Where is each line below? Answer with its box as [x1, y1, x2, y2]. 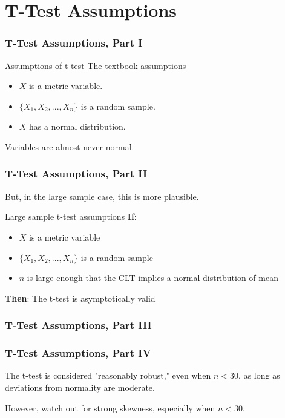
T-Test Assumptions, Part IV [5, 345, 151, 360]
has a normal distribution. [29, 120, 126, 133]
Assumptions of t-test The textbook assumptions [5, 59, 186, 71]
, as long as [238, 369, 280, 382]
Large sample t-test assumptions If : [5, 210, 137, 223]
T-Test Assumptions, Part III [5, 317, 152, 333]
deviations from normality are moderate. [5, 381, 155, 393]
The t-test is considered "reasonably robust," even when [5, 369, 211, 382]
